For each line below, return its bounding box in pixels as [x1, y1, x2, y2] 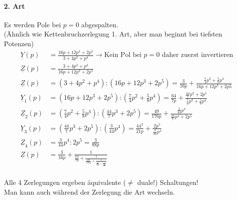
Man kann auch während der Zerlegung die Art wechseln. [4, 186, 175, 197]
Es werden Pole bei [4, 19, 61, 29]
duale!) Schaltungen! [137, 177, 198, 187]
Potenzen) [4, 38, 34, 48]
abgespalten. [81, 19, 118, 29]
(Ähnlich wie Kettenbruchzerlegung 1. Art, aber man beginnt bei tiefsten [4, 29, 222, 39]
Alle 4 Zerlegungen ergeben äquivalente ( [4, 177, 126, 187]
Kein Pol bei [104, 52, 142, 59]
